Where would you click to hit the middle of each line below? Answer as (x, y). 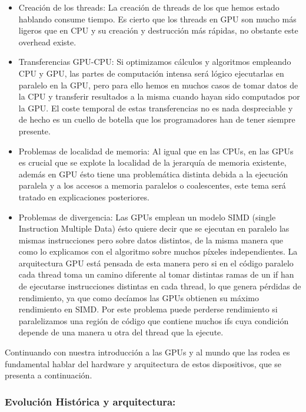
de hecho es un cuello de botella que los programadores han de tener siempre (157, 119)
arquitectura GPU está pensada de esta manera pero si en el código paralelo (156, 263)
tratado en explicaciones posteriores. (84, 197)
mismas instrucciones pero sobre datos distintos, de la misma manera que (151, 240)
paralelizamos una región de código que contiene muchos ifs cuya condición (154, 320)
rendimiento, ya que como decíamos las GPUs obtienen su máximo (139, 297)
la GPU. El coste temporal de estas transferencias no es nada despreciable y (156, 108)
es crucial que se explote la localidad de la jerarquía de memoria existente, (152, 162)
